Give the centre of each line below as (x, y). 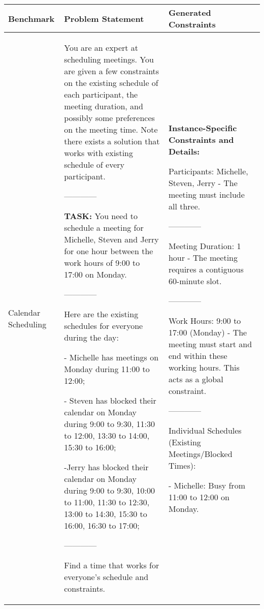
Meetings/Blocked (200, 453)
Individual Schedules (205, 430)
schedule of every (94, 164)
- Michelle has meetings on (111, 357)
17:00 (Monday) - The (208, 332)
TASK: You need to (101, 216)
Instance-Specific (203, 128)
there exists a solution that (112, 141)
